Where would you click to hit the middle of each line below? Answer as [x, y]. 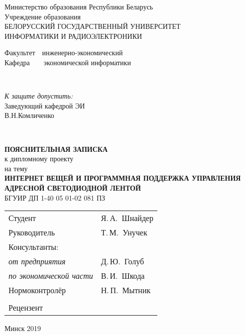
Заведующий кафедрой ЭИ [45, 105]
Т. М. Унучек [124, 232]
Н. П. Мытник [126, 290]
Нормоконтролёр [37, 290]
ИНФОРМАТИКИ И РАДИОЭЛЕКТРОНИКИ [73, 36]
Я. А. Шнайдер [127, 218]
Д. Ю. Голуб [122, 261]
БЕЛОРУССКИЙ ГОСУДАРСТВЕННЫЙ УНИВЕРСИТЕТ [93, 26]
